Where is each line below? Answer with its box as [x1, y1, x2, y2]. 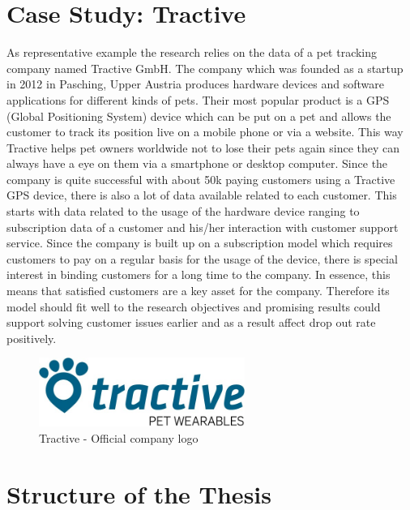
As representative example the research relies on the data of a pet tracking [6, 44, 378, 61]
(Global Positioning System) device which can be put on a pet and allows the [6, 107, 391, 124]
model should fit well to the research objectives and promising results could [6, 298, 381, 315]
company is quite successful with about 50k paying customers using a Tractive [6, 170, 395, 187]
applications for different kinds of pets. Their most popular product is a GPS [6, 91, 390, 108]
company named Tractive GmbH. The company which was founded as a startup [6, 59, 404, 76]
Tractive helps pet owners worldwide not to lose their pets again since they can [6, 139, 400, 156]
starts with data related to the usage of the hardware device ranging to [6, 203, 360, 220]
